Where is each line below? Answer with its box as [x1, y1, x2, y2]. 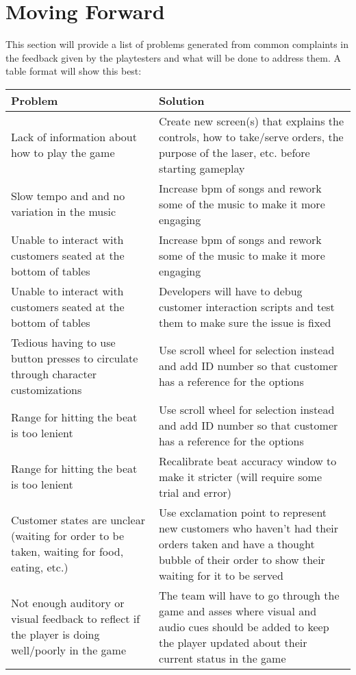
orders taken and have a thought [158, 535, 315, 552]
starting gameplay [158, 160, 245, 176]
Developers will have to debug [158, 282, 303, 299]
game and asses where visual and [158, 602, 317, 619]
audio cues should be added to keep [158, 618, 329, 635]
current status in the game [158, 650, 286, 666]
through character [11, 365, 97, 382]
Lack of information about [11, 128, 137, 145]
